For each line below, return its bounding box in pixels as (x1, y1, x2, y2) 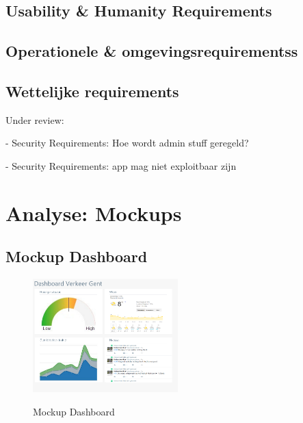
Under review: (5, 112, 64, 127)
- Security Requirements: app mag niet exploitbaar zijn (5, 158, 237, 172)
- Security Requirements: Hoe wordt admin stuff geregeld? (5, 136, 249, 150)
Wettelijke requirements (5, 80, 179, 101)
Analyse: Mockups (5, 198, 182, 227)
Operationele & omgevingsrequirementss (5, 40, 298, 62)
